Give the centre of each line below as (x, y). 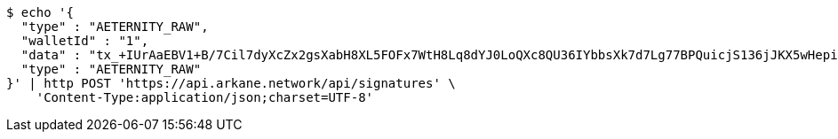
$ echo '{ (40, 12)
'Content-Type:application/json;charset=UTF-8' (205, 97)
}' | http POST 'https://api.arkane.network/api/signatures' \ (231, 83)
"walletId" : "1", (85, 41)
